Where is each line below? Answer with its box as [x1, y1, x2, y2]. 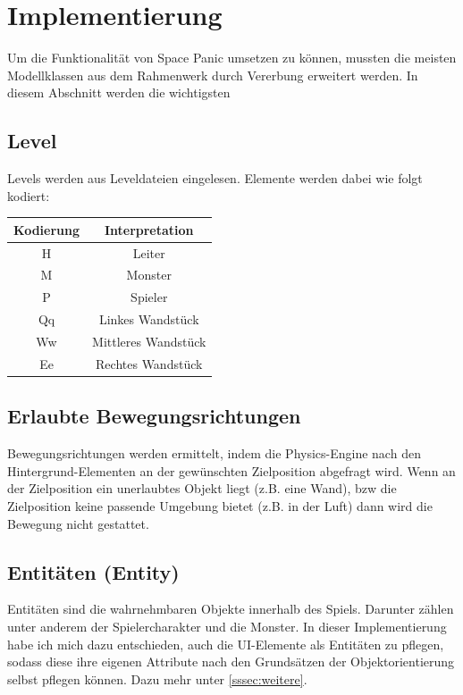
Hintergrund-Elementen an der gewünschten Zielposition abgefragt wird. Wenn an [7, 461, 456, 480]
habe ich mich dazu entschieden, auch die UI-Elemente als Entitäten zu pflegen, [7, 634, 444, 653]
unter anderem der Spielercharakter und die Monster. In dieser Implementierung [7, 616, 447, 635]
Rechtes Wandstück [96, 354, 203, 373]
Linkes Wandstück [98, 310, 199, 329]
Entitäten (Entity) [7, 557, 180, 585]
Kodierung [13, 220, 80, 239]
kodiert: [7, 186, 50, 205]
